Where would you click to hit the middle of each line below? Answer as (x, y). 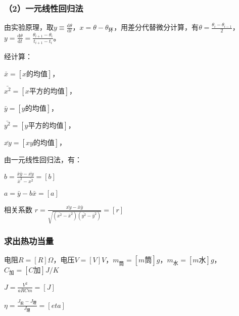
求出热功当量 (29, 241)
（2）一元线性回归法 (44, 8)
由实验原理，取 (29, 27)
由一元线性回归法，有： (43, 160)
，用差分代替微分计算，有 (156, 27)
